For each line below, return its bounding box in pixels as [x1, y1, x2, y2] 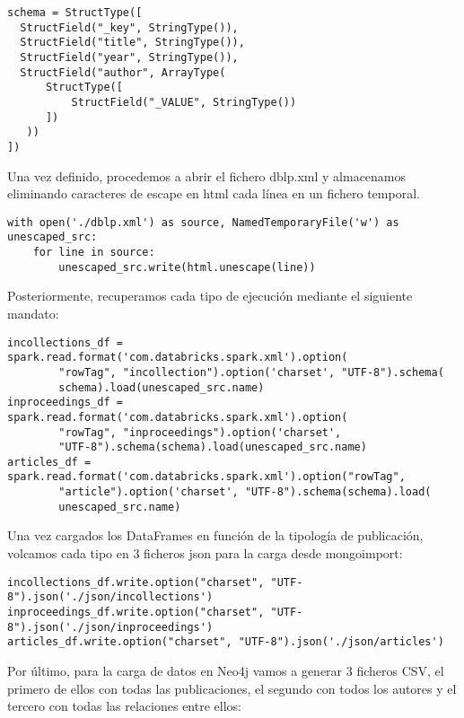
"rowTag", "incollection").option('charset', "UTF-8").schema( [58, 365, 444, 379]
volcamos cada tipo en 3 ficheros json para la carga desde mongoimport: [7, 544, 403, 563]
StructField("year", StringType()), [20, 50, 239, 64]
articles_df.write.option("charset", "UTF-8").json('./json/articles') [7, 635, 444, 649]
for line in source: [32, 246, 155, 259]
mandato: [7, 303, 59, 322]
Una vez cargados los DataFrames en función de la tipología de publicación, [7, 526, 424, 545]
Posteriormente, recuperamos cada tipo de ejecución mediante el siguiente [7, 286, 413, 305]
